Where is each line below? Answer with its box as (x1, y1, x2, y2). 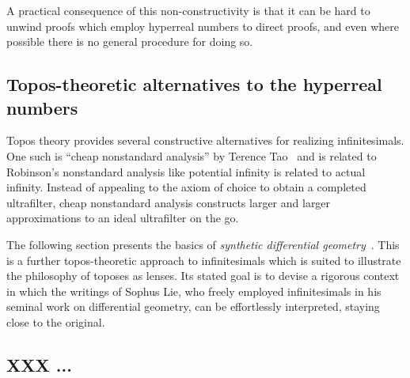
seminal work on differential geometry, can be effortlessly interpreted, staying (6, 298, 380, 315)
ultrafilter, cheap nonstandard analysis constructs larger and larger (6, 194, 331, 210)
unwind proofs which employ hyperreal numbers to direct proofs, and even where (6, 17, 399, 34)
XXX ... (6, 352, 72, 376)
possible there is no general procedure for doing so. (6, 33, 253, 50)
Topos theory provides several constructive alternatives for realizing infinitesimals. (6, 132, 404, 149)
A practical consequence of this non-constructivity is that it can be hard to (6, 2, 370, 18)
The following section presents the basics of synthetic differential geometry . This (6, 236, 400, 252)
